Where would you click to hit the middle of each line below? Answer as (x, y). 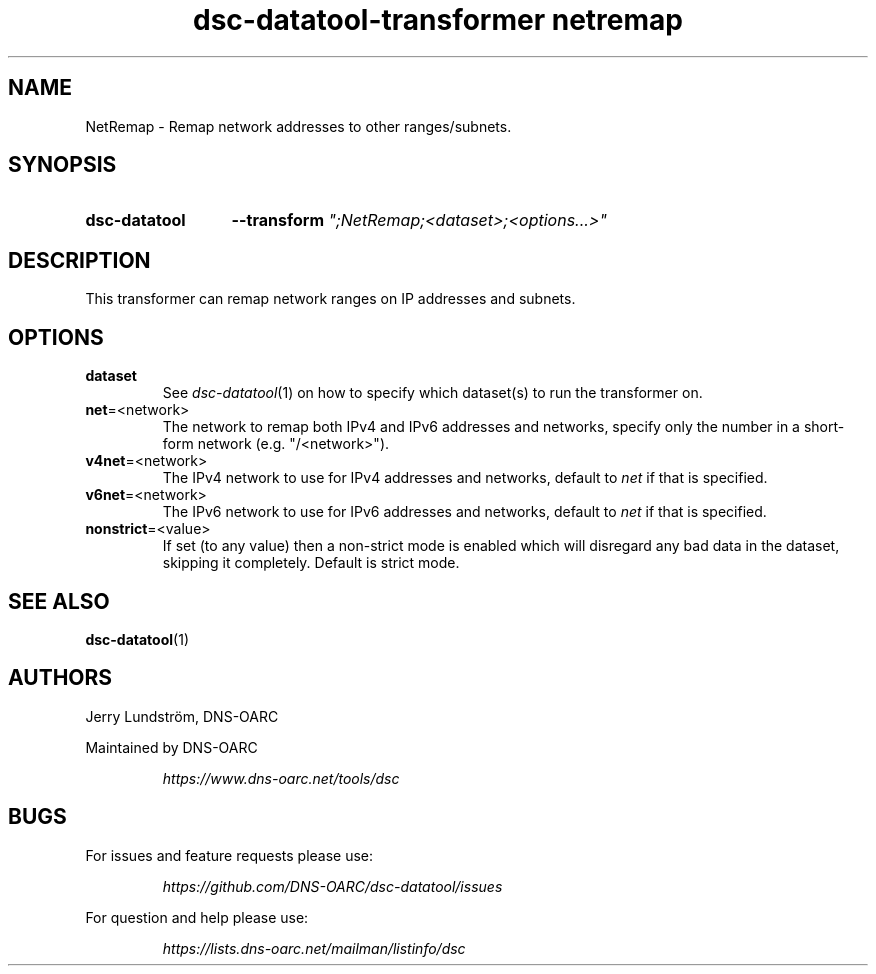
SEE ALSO (59, 601)
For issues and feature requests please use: (229, 855)
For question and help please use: (197, 917)
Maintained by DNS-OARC (171, 747)
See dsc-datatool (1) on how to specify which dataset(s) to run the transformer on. (432, 393)
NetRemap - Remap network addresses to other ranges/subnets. (298, 126)
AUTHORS (60, 678)
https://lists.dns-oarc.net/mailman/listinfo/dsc (314, 948)
